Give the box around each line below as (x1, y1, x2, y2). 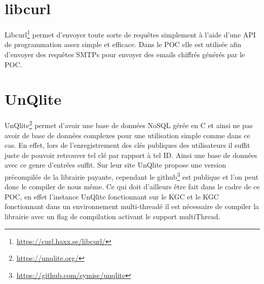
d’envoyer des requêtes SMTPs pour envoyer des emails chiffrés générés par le (5, 49, 245, 59)
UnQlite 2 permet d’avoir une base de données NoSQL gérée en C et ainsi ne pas (5, 118, 253, 130)
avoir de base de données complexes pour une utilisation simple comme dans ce (5, 130, 250, 140)
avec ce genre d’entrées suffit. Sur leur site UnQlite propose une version (5, 159, 226, 170)
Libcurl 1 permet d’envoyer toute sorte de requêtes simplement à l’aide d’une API (5, 28, 256, 39)
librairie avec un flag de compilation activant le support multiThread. (5, 211, 220, 221)
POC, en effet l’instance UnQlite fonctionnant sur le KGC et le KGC (5, 191, 219, 201)
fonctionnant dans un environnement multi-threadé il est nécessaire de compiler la (5, 201, 259, 212)
